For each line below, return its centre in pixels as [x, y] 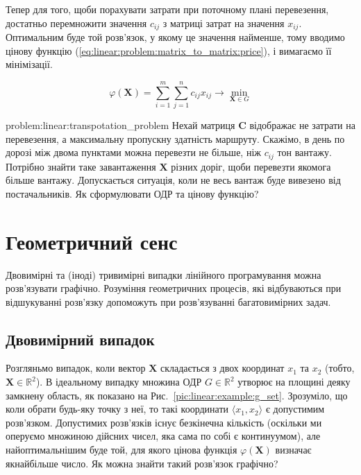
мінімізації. [29, 64]
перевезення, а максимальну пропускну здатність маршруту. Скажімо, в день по [175, 138]
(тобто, [340, 368]
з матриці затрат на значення [224, 23]
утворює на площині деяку [294, 382]
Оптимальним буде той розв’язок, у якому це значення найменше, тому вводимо [175, 37]
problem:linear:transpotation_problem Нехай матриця [120, 124]
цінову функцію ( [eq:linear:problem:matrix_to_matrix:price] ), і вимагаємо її [169, 50]
